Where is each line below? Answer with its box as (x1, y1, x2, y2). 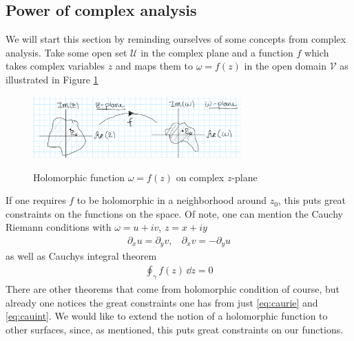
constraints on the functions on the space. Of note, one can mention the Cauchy (6, 206, 343, 220)
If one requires (6, 193, 66, 207)
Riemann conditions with (6, 220, 112, 234)
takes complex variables (6, 59, 105, 73)
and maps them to (115, 59, 193, 73)
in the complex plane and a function (140, 45, 293, 59)
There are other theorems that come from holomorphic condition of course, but (6, 281, 340, 296)
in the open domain (244, 59, 326, 73)
